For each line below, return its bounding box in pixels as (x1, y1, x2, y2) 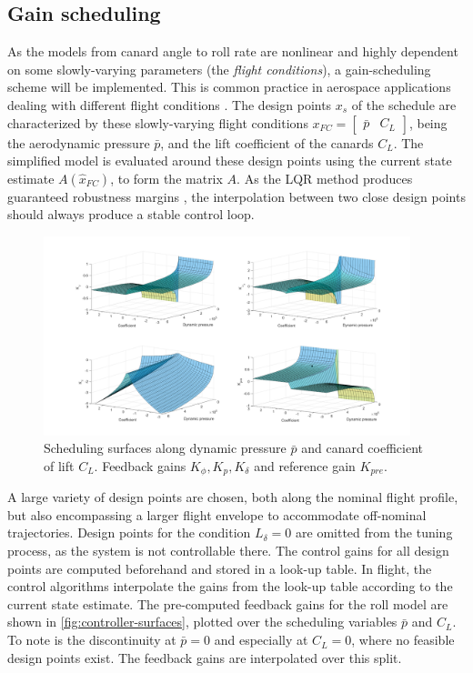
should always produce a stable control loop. (7, 205, 255, 224)
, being (408, 113, 448, 132)
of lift (44, 456, 75, 475)
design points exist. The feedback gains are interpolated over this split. (7, 648, 402, 667)
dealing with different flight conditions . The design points (7, 95, 332, 114)
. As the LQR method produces (236, 168, 413, 187)
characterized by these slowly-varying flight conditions (7, 113, 308, 132)
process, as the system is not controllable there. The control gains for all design (7, 541, 449, 560)
